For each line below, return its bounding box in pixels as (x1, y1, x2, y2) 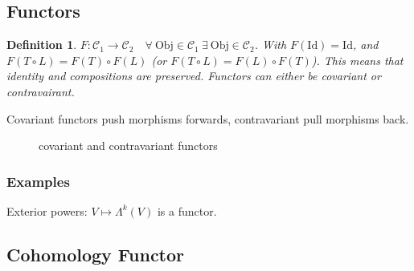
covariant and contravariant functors (39, 137, 218, 154)
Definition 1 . (6, 36, 77, 53)
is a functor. (157, 202, 217, 219)
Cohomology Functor (6, 241, 185, 266)
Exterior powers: (6, 202, 88, 219)
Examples (6, 171, 70, 191)
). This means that (311, 51, 404, 68)
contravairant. (6, 83, 75, 99)
